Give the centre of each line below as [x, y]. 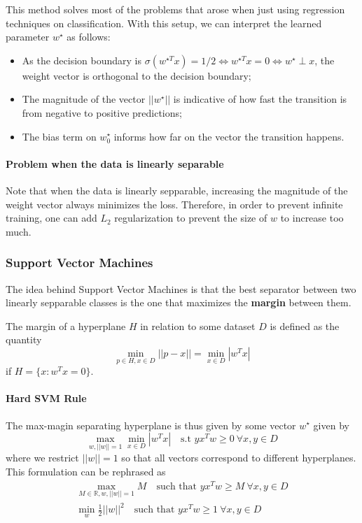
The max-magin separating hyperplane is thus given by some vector [151, 425]
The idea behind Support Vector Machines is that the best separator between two [181, 288]
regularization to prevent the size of [191, 218]
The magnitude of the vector [84, 99]
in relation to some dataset [198, 325]
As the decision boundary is [82, 60]
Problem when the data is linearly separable [115, 163]
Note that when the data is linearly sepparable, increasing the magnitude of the [177, 190]
